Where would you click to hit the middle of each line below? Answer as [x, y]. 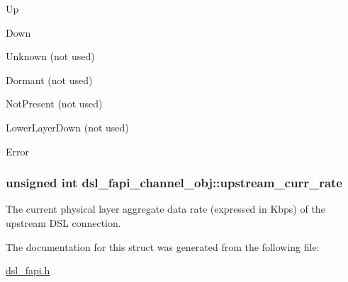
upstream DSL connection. [63, 222]
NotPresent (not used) [54, 104]
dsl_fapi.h [28, 270]
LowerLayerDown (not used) [67, 127]
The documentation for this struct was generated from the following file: [163, 246]
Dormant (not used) [49, 80]
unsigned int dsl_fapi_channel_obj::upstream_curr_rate [174, 183]
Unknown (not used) [50, 56]
